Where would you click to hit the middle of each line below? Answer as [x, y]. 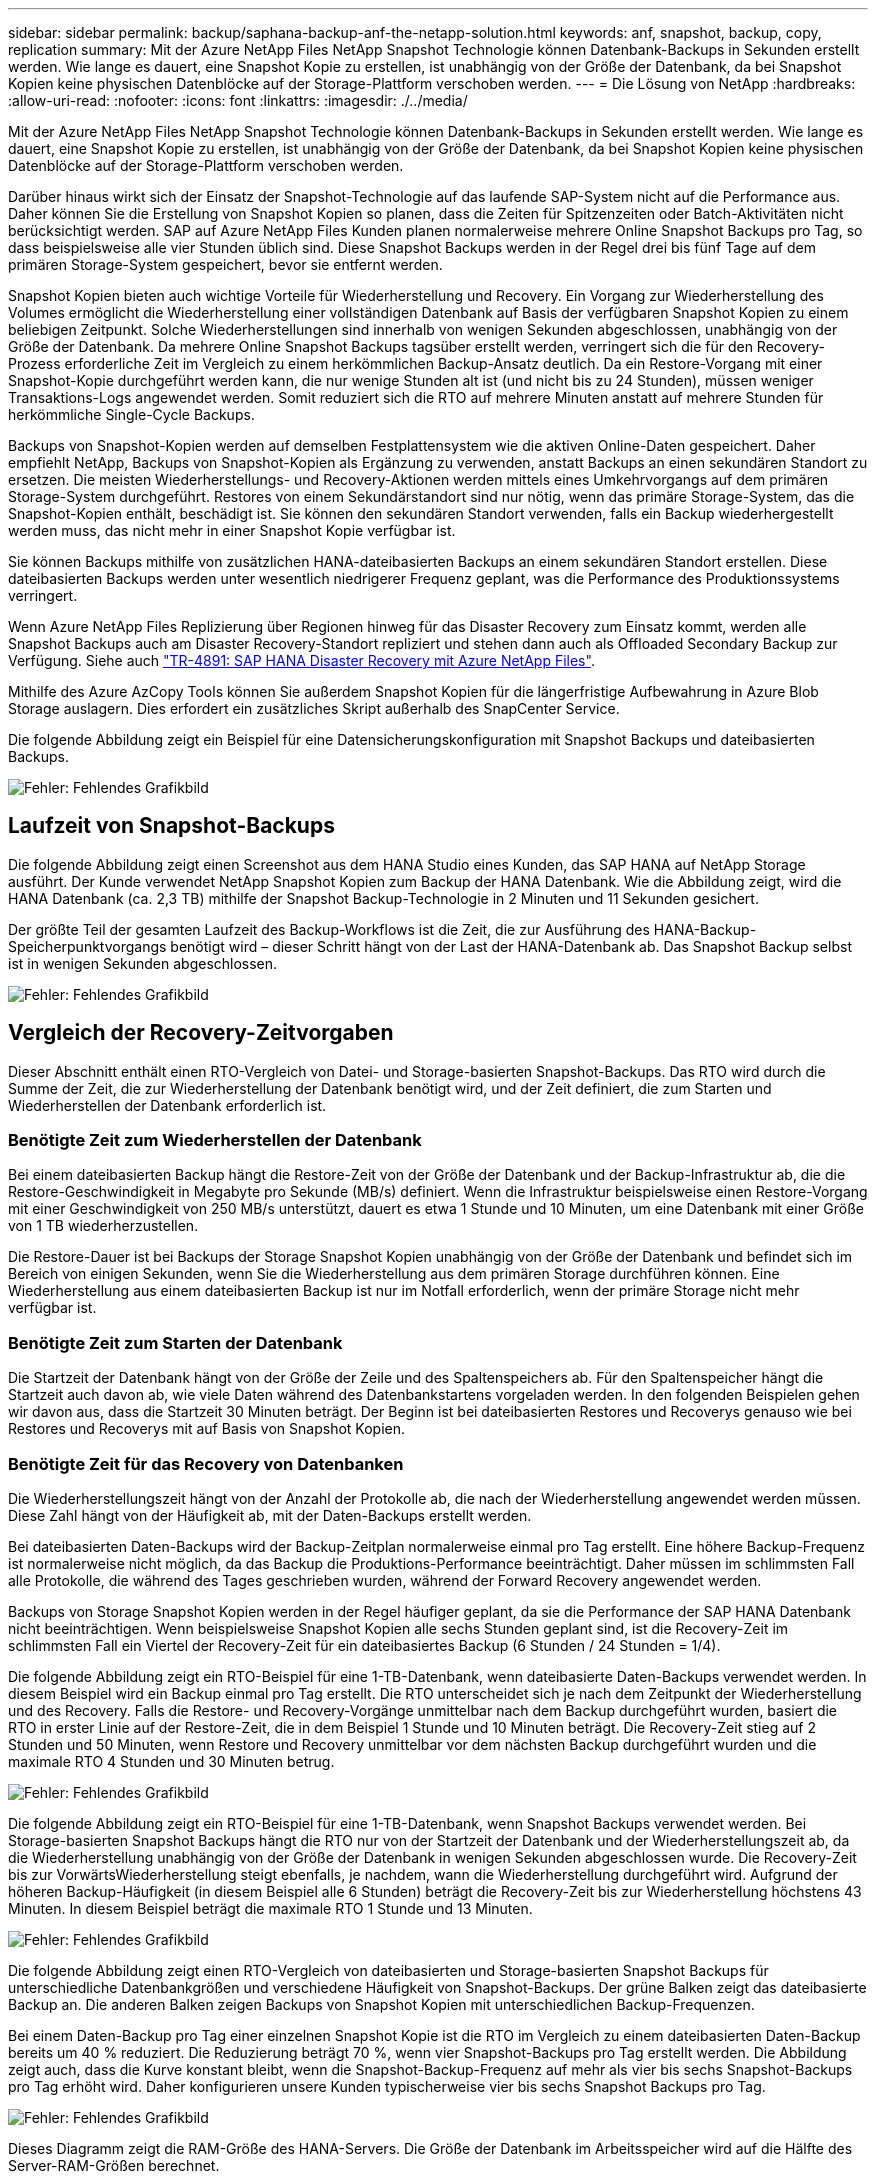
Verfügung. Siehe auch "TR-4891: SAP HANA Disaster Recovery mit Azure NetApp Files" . [301, 660]
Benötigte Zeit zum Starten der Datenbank [175, 1342]
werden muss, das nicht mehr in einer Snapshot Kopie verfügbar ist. [232, 530]
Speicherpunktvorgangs [87, 946]
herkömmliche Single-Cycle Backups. [131, 414]
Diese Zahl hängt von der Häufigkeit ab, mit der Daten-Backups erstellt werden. [270, 1515]
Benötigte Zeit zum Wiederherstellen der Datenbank [215, 1140]
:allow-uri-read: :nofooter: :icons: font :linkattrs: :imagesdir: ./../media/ [238, 100]
